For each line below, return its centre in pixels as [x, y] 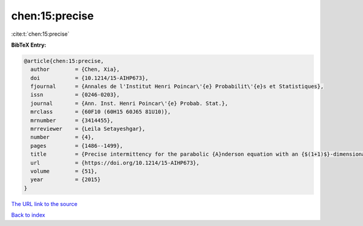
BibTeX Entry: [29, 45]
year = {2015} [66, 180]
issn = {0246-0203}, [75, 95]
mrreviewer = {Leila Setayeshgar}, [88, 129]
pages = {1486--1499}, [77, 146]
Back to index [28, 215]
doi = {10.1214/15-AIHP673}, [90, 78]
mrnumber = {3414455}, [72, 120]
